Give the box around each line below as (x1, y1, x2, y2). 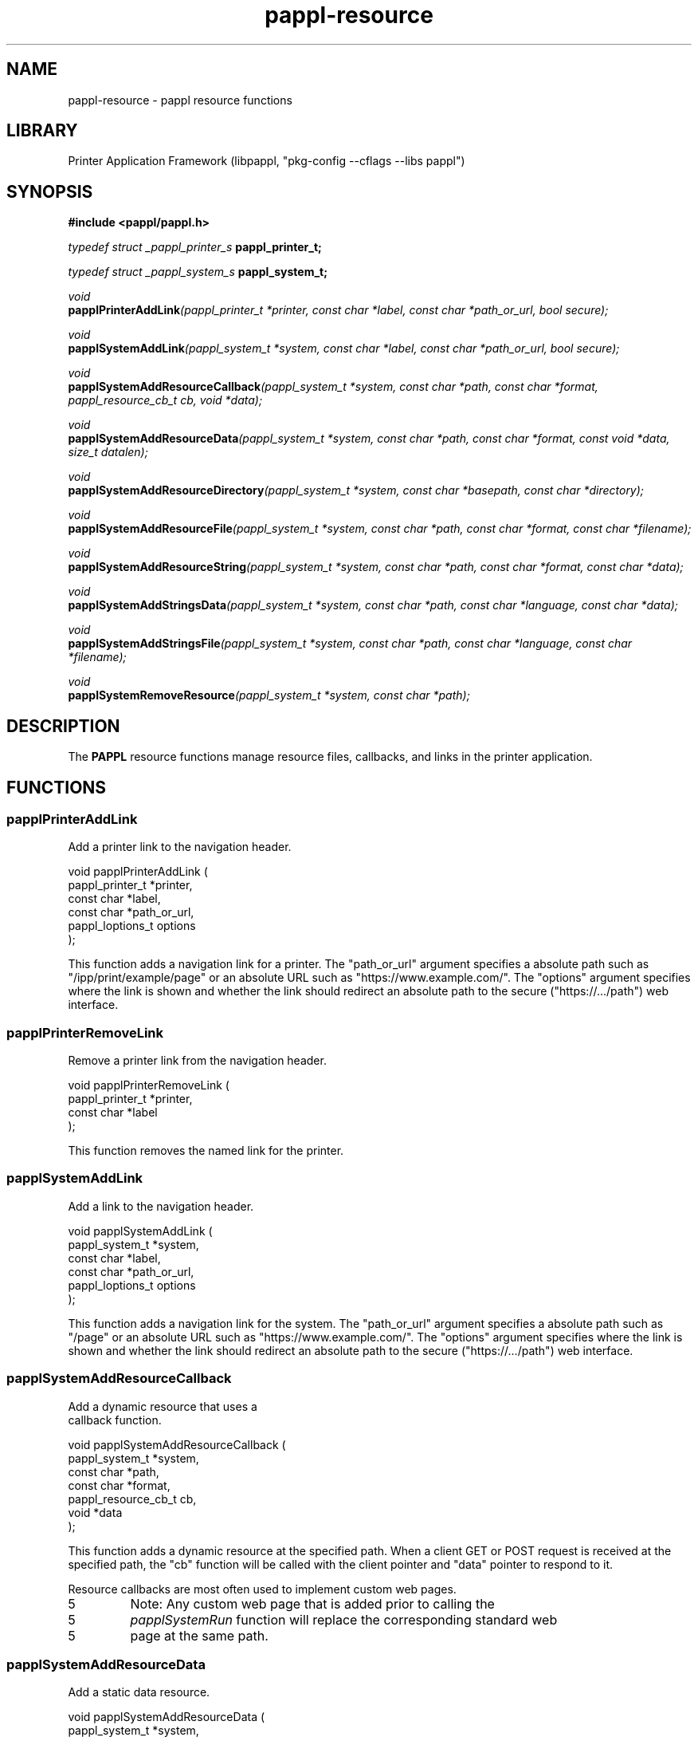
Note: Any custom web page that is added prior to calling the (130, 1595, 495, 1612)
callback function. (68, 1412, 162, 1427)
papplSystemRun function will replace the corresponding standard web (130, 1611, 558, 1628)
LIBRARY (6, 120, 78, 141)
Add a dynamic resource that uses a (68, 1399, 257, 1413)
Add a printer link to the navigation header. (68, 840, 292, 854)
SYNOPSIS (6, 181, 93, 202)
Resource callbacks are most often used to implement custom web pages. (68, 1581, 457, 1596)
